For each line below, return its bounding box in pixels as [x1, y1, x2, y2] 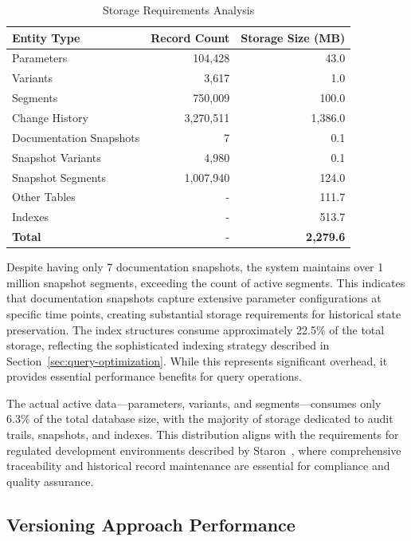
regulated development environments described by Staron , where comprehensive [6, 441, 401, 458]
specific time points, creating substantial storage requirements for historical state [6, 305, 401, 322]
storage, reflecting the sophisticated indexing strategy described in [6, 337, 330, 353]
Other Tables [12, 188, 76, 205]
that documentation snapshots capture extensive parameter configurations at [6, 290, 382, 306]
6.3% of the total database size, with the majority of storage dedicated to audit [6, 410, 393, 427]
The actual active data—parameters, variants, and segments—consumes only [6, 394, 382, 411]
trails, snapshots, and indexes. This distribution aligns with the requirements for [6, 426, 399, 443]
